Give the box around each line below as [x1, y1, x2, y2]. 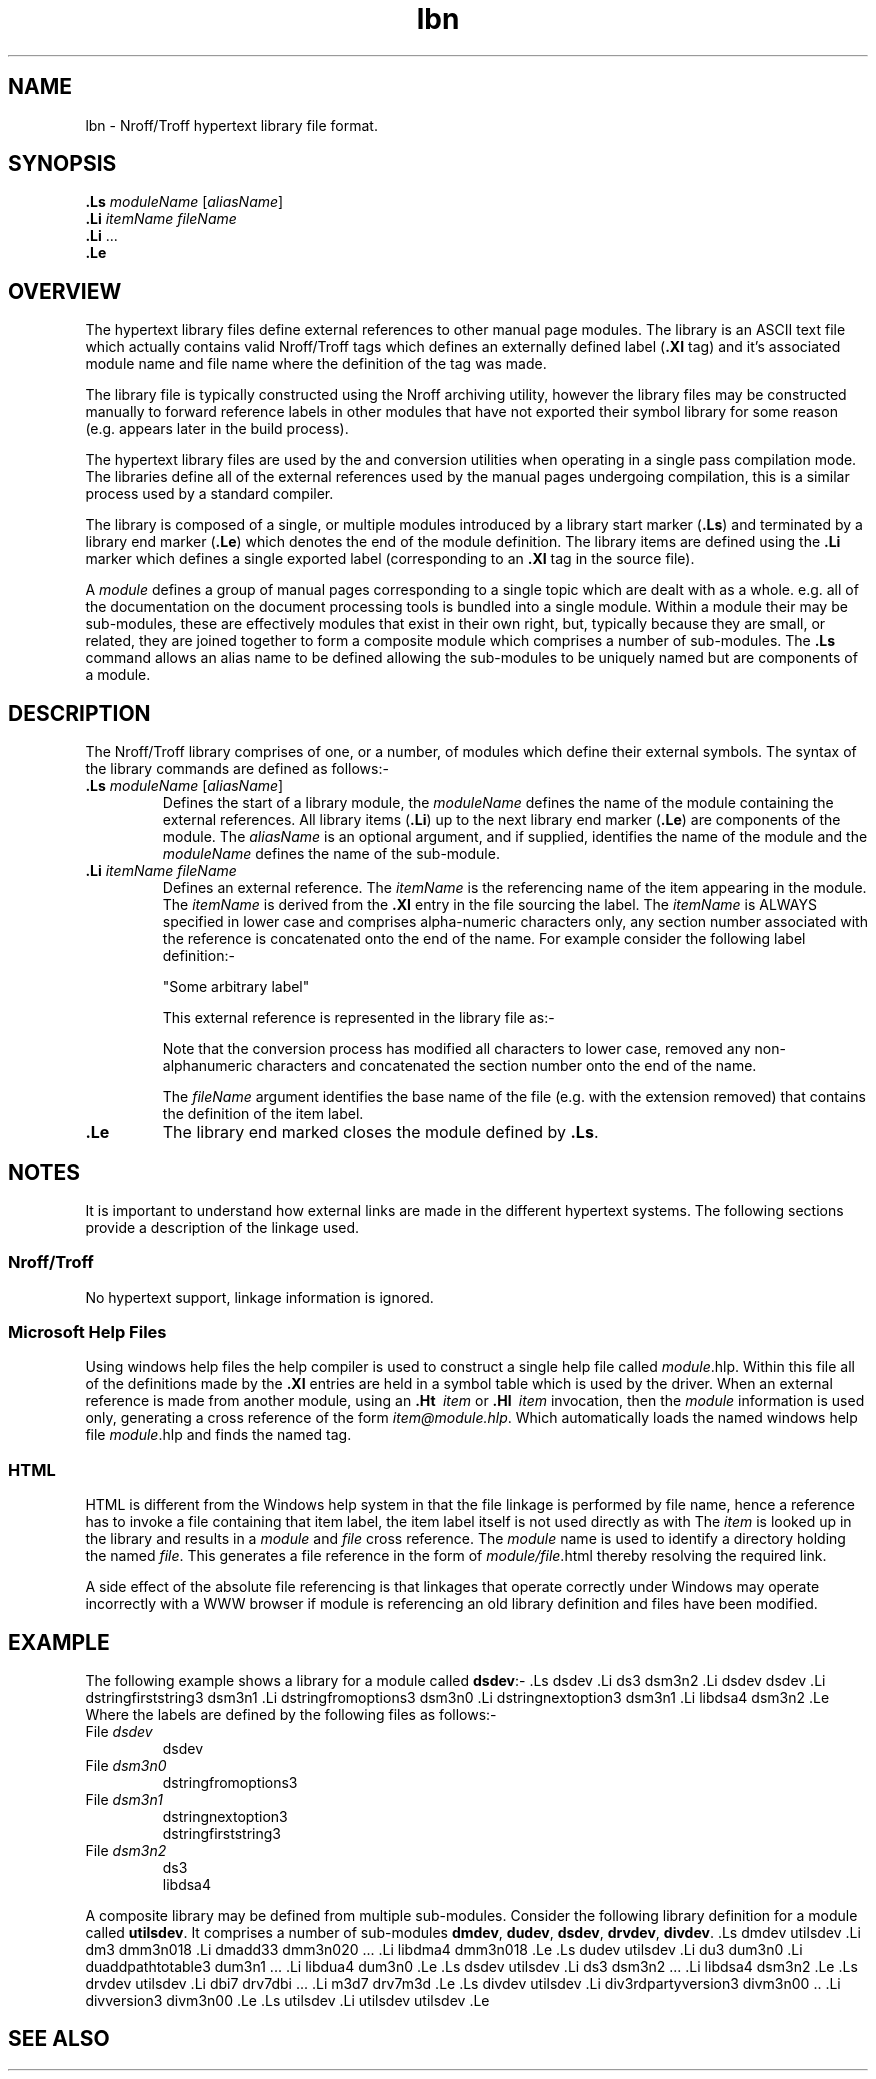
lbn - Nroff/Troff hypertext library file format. [85, 116, 378, 134]
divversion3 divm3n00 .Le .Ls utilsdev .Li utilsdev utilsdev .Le [85, 1992, 490, 2010]
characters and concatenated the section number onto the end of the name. [256, 1057, 757, 1075]
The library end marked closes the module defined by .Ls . [162, 1122, 599, 1143]
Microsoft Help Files [8, 1322, 167, 1343]
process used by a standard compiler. [85, 485, 334, 503]
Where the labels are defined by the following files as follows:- [85, 1706, 497, 1724]
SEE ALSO [8, 2026, 110, 2052]
